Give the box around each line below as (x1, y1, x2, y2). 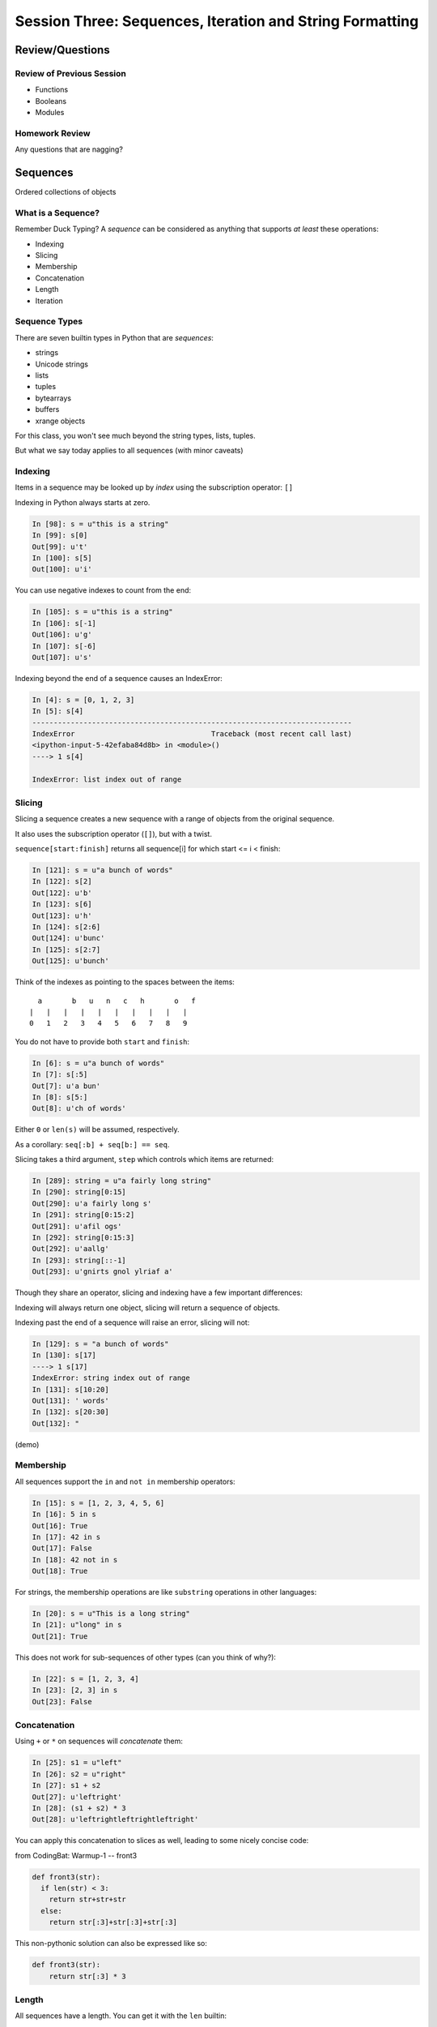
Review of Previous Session (15, 67, 127, 79)
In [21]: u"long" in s (32, 1620, 122, 1630)
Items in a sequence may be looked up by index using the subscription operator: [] (15, 482, 294, 492)
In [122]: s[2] (32, 876, 92, 886)
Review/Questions (15, 43, 110, 57)
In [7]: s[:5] (32, 1070, 88, 1079)
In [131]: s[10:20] (32, 1385, 109, 1394)
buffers (35, 405, 60, 414)
